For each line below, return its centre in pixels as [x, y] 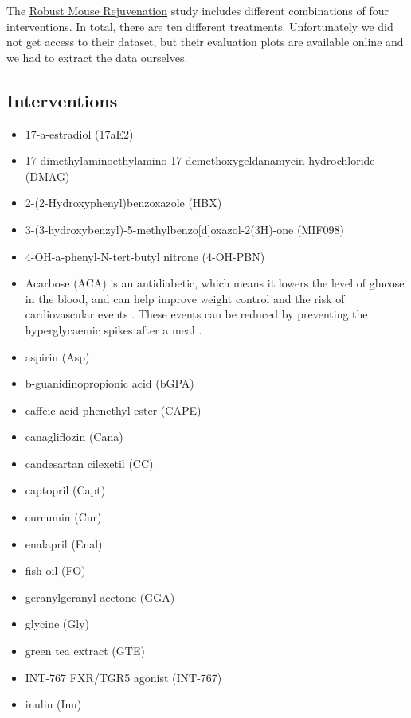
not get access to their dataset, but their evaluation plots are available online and [205, 42]
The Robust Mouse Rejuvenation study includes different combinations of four [198, 10]
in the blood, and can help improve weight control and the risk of [185, 298]
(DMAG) [47, 176]
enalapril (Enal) [64, 543]
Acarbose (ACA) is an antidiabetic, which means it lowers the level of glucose [215, 283]
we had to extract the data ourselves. [97, 57]
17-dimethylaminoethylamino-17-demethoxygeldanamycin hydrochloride [200, 160]
